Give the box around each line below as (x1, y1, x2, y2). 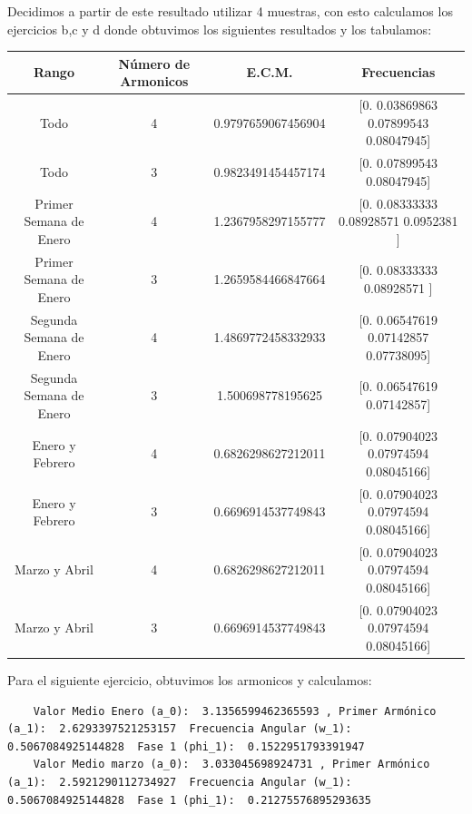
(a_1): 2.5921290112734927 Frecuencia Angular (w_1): (7, 776, 352, 789)
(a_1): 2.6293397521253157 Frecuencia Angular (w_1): (7, 722, 352, 736)
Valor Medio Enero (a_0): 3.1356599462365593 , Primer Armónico (33, 704, 437, 718)
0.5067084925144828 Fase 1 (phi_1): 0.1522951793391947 (7, 740, 365, 753)
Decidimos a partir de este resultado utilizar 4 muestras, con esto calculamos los (7, 2, 453, 20)
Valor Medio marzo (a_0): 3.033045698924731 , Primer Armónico (33, 758, 430, 771)
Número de (118, 54, 191, 73)
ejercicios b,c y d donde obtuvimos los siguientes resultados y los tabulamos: (7, 19, 432, 38)
